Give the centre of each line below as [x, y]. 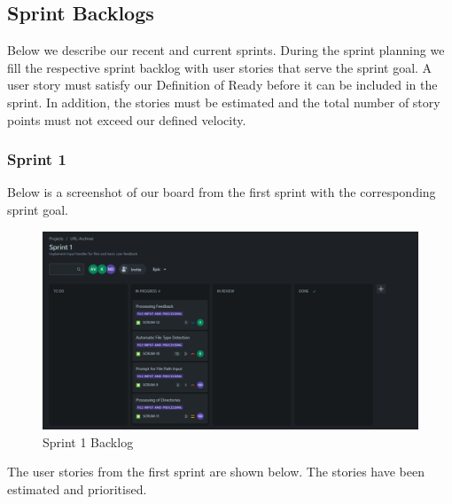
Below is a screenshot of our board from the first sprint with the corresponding [222, 192]
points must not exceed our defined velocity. [127, 119]
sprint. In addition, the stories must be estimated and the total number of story [224, 102]
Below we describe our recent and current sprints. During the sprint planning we [226, 50]
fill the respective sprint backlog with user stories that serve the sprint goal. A [220, 67]
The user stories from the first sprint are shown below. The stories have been [216, 472]
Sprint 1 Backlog [88, 441]
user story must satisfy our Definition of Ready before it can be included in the [222, 85]
